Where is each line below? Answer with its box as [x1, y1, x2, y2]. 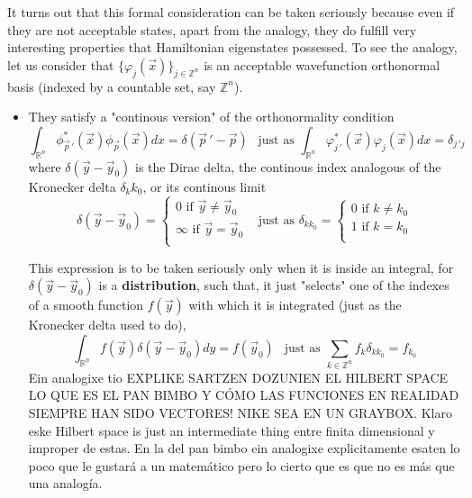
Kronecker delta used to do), [28, 315, 186, 334]
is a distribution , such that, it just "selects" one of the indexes [98, 276, 449, 294]
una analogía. [28, 474, 103, 493]
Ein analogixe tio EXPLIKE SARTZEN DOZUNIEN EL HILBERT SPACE [28, 367, 449, 386]
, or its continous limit [142, 177, 267, 195]
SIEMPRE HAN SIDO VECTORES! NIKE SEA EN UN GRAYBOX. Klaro [28, 403, 452, 422]
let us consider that [7, 55, 114, 74]
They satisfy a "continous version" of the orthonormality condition [28, 107, 395, 126]
